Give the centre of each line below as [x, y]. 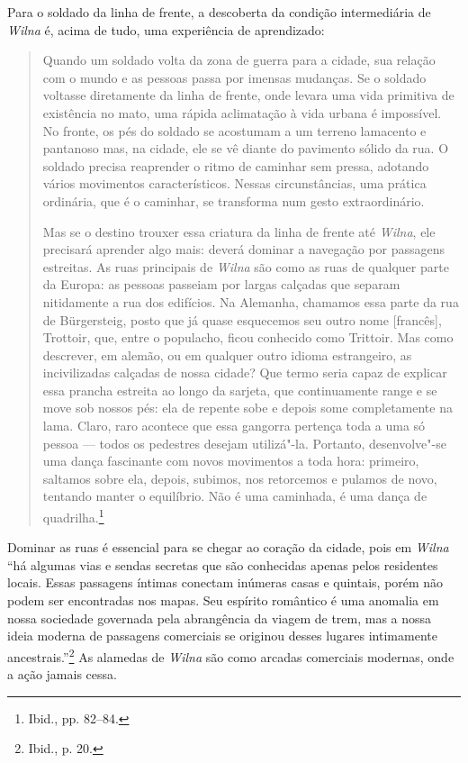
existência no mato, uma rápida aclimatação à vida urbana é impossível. [242, 112]
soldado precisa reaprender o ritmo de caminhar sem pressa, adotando [236, 165]
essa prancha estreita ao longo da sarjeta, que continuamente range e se [240, 390]
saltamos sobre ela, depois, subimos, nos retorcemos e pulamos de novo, [240, 478]
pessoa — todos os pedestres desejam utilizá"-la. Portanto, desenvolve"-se [244, 443]
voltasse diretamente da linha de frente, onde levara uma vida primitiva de [248, 95]
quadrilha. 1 [73, 516]
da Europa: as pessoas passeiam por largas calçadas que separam [221, 284]
